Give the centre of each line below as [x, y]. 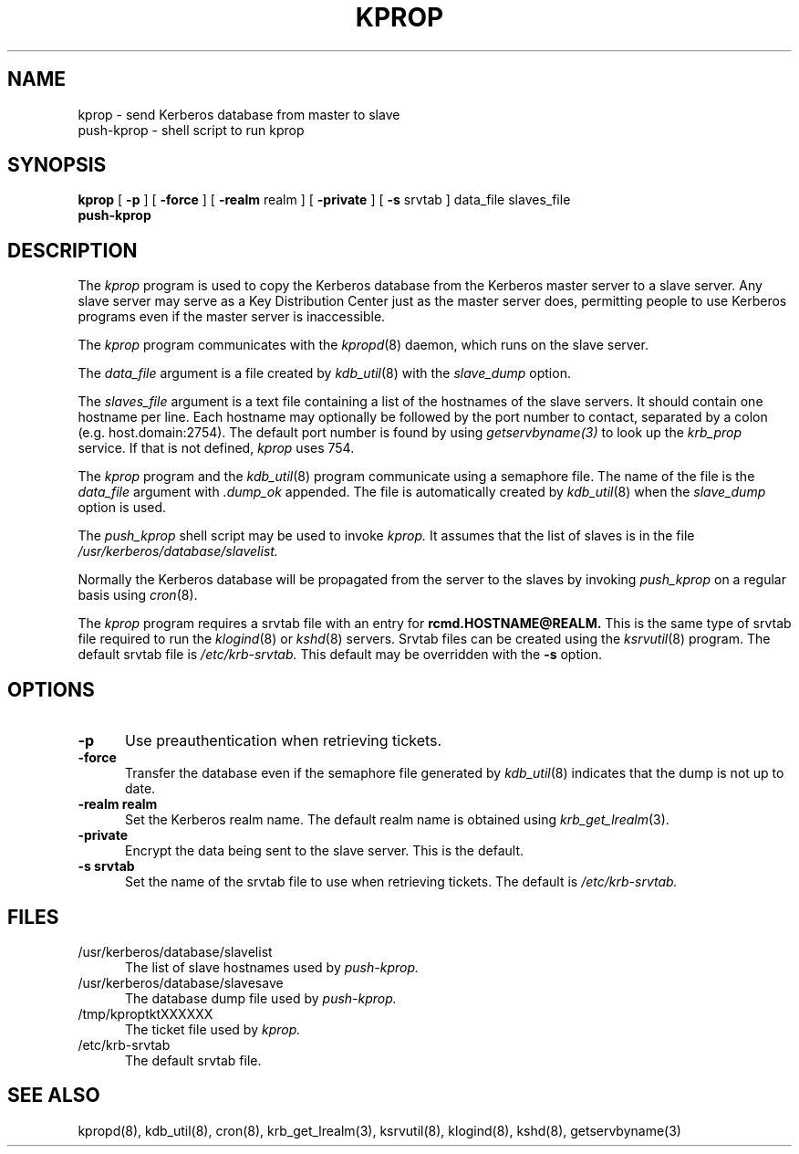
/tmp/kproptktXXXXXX [145, 1013]
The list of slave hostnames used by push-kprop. [272, 967]
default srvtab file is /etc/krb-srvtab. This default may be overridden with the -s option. [340, 655]
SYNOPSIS [57, 165]
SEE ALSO [54, 1096]
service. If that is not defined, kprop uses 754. [216, 448]
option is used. [122, 508]
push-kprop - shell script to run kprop [191, 130]
